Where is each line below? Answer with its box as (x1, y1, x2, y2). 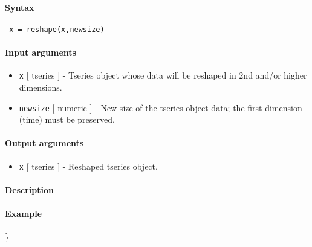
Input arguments (5, 46, 76, 59)
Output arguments (5, 136, 84, 149)
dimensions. (19, 80, 62, 93)
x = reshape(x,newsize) (9, 25, 105, 34)
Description (5, 183, 54, 196)
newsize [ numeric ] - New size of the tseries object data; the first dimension (19, 101, 302, 114)
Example (5, 207, 42, 219)
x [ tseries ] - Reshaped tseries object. (19, 159, 158, 172)
